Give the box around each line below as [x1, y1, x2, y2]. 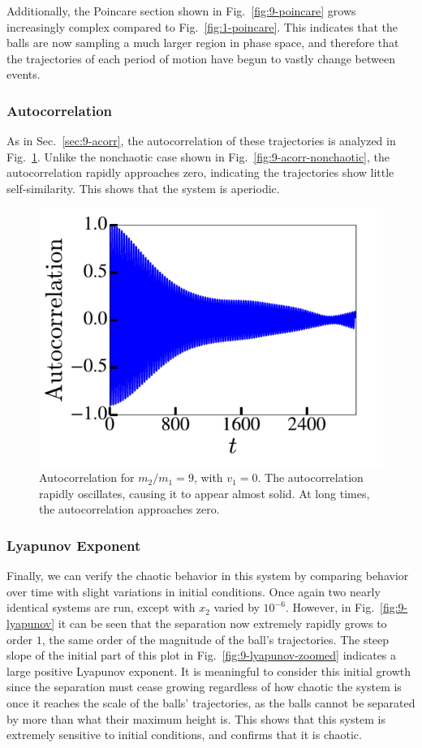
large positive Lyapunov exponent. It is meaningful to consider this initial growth [6, 662, 411, 679]
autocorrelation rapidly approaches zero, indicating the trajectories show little [6, 164, 394, 181]
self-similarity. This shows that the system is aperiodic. [6, 179, 280, 196]
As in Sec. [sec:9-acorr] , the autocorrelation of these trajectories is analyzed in [6, 132, 396, 149]
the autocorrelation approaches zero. [39, 501, 220, 518]
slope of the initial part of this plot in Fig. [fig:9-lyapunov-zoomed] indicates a [6, 647, 397, 664]
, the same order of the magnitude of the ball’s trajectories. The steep [41, 630, 390, 647]
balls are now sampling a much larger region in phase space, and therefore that [6, 34, 399, 51]
